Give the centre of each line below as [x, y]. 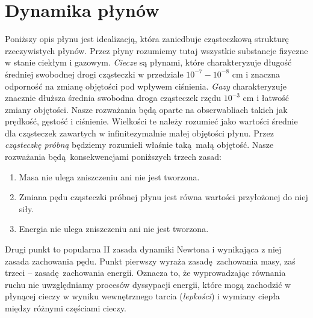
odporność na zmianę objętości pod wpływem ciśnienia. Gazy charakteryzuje [146, 86]
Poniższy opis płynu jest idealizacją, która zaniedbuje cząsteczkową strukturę [147, 39]
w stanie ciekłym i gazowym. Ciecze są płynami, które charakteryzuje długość [148, 62]
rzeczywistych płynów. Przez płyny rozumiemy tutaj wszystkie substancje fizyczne [156, 50]
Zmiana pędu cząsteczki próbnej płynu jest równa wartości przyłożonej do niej [163, 197]
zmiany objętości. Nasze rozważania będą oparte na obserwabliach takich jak [146, 109]
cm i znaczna [256, 74]
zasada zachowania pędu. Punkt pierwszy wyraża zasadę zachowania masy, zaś [150, 261]
